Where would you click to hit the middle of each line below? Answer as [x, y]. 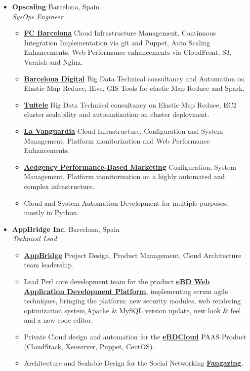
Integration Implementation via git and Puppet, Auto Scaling [117, 42]
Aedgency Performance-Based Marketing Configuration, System [130, 167]
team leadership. [49, 265]
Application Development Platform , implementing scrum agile [126, 291]
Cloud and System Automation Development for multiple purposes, [126, 203]
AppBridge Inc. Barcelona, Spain [66, 229]
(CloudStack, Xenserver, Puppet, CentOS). [89, 346]
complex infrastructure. [59, 186]
